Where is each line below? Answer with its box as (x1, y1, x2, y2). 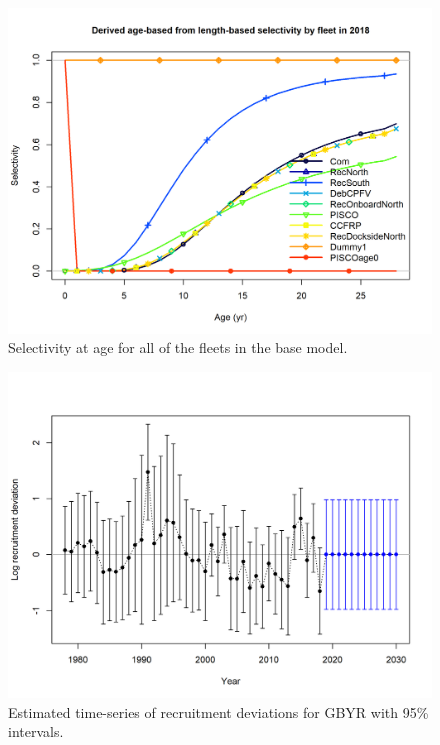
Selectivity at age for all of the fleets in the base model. (8, 337, 348, 358)
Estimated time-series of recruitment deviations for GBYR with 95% (8, 701, 429, 722)
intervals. (8, 721, 64, 742)
